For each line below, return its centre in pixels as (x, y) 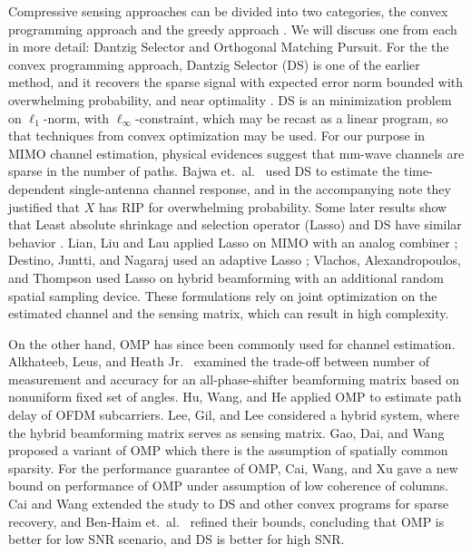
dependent (37, 188)
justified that (44, 206)
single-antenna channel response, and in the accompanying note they (260, 188)
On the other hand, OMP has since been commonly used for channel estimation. (232, 343)
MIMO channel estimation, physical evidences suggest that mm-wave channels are (236, 153)
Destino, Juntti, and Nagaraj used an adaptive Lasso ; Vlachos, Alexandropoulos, (235, 260)
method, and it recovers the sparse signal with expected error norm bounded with (236, 82)
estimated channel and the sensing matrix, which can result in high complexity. (229, 313)
